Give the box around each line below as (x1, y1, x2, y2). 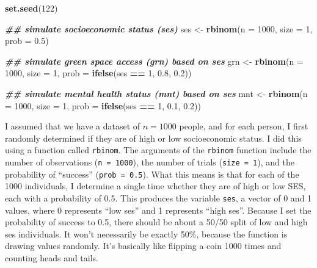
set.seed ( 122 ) (5, 2, 58, 14)
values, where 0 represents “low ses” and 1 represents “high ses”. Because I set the (5, 203, 312, 216)
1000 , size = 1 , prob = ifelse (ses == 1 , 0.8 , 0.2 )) (5, 67, 192, 79)
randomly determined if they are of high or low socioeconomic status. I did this (5, 131, 302, 144)
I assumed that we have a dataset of (5, 120, 140, 132)
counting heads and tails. (5, 251, 99, 264)
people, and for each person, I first (179, 120, 308, 132)
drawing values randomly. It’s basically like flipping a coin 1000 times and (5, 239, 282, 252)
